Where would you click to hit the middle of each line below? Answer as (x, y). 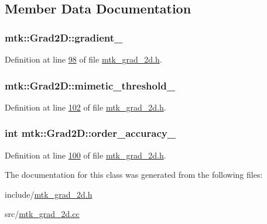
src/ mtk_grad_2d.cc (42, 214)
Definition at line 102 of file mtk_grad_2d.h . (85, 107)
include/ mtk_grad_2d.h (49, 194)
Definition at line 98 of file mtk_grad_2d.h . (83, 59)
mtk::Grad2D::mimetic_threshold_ (90, 85)
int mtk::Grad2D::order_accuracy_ (90, 133)
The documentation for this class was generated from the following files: (134, 175)
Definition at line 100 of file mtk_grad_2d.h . (85, 155)
